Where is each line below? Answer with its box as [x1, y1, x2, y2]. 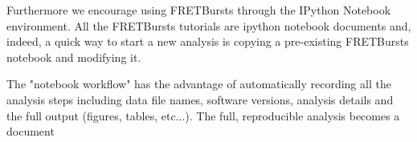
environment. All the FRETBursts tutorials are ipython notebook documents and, [6, 17, 411, 34]
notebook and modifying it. [6, 48, 141, 65]
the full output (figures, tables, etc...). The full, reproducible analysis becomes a [6, 107, 400, 124]
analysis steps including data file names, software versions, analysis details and [6, 91, 394, 108]
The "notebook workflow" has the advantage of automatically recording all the [6, 75, 391, 92]
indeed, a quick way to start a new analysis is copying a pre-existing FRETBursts [6, 33, 409, 50]
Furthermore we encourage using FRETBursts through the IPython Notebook [6, 2, 391, 18]
